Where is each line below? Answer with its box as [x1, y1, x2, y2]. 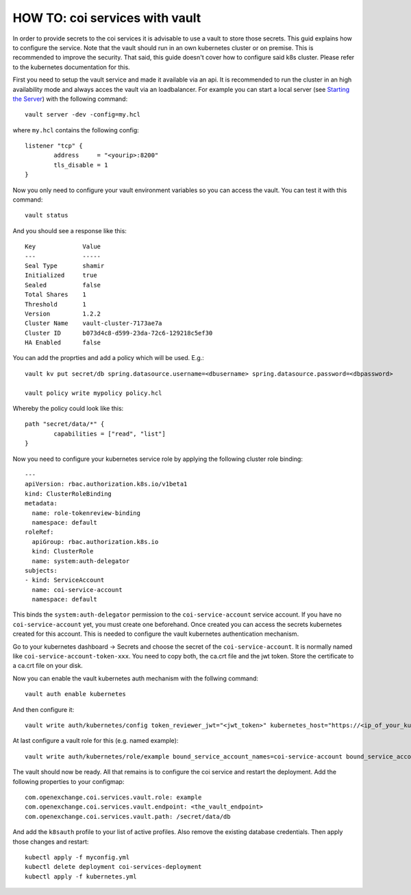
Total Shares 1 [25, 291, 87, 298]
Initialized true [25, 272, 97, 279]
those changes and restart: [12, 837, 89, 846]
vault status [25, 211, 68, 219]
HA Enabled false [25, 339, 101, 346]
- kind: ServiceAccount [25, 576, 105, 584]
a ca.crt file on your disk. [12, 662, 84, 670]
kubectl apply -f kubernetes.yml [25, 872, 137, 881]
